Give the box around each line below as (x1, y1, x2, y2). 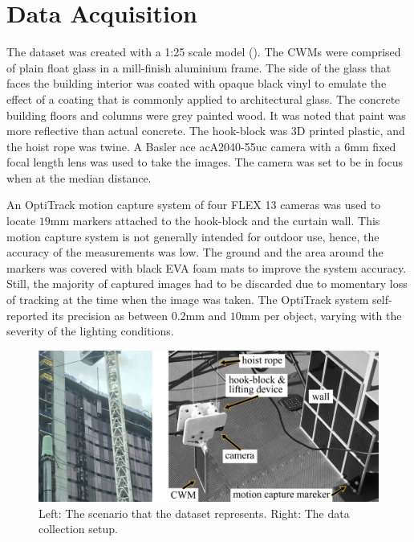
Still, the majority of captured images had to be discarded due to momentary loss (6, 275, 408, 292)
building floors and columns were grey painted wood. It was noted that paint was (6, 106, 406, 123)
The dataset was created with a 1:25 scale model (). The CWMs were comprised (6, 43, 401, 60)
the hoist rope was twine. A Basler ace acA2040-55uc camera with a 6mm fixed (6, 138, 396, 154)
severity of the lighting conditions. (6, 322, 174, 339)
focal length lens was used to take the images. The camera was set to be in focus (6, 154, 403, 170)
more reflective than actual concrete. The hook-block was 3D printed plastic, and (6, 122, 405, 139)
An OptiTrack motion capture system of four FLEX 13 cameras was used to (6, 196, 381, 213)
